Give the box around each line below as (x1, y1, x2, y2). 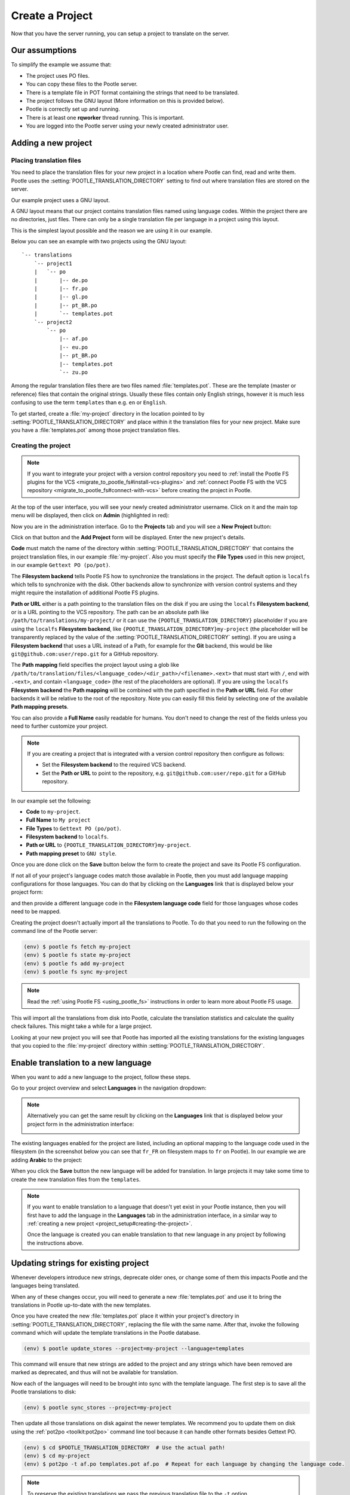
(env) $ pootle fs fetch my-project (23, 943, 131, 950)
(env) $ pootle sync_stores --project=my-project (23, 1404, 172, 1411)
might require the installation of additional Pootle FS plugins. (11, 589, 159, 596)
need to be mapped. (11, 908, 61, 915)
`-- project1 (33, 260, 72, 267)
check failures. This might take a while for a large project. (11, 1023, 152, 1030)
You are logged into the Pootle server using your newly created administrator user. (26, 123, 229, 130)
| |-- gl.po (33, 294, 88, 300)
